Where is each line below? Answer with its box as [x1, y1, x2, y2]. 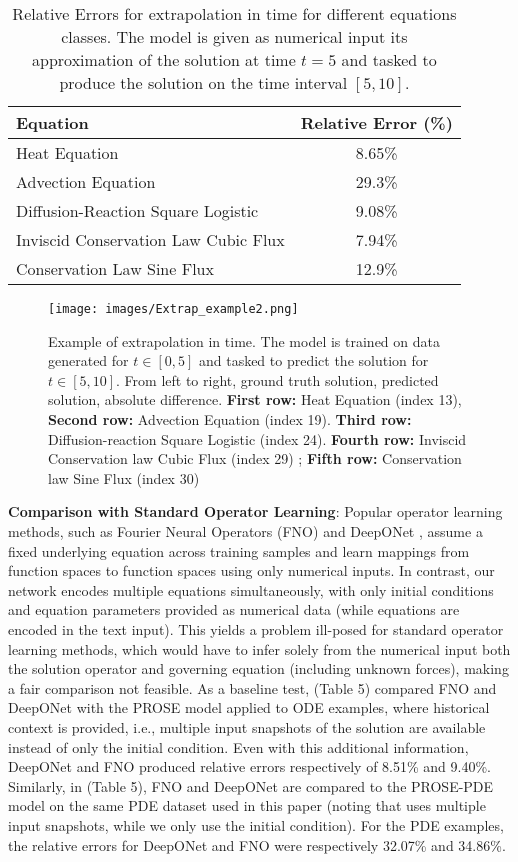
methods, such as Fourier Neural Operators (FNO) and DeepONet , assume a [8, 521, 483, 541]
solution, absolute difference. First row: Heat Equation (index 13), [48, 389, 462, 410]
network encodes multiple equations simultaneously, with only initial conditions [8, 579, 494, 600]
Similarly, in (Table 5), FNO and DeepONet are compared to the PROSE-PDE [8, 775, 494, 796]
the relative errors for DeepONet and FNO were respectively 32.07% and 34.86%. [8, 834, 506, 855]
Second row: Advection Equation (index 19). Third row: [48, 409, 412, 430]
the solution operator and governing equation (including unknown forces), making [8, 658, 509, 679]
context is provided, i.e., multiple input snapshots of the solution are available [8, 716, 486, 737]
